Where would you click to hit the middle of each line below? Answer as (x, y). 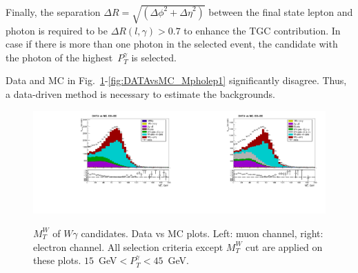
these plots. (57, 260)
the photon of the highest (59, 57)
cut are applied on (284, 246)
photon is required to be (57, 30)
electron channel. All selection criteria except (128, 246)
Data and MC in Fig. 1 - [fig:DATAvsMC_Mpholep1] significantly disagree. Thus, (176, 80)
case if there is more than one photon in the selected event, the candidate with (172, 44)
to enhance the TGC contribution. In (262, 30)
